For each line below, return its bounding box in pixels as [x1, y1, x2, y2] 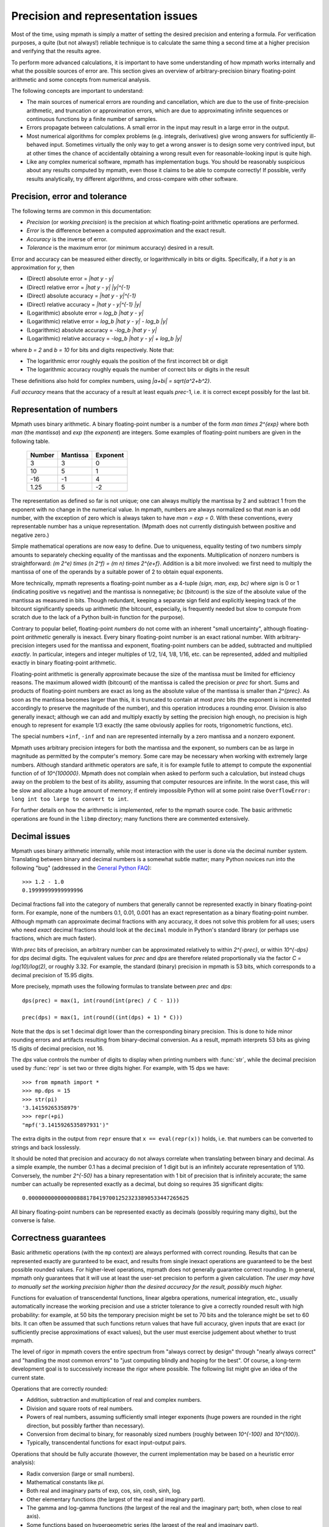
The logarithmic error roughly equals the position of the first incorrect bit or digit [26, 357, 228, 365]
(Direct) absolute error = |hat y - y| [26, 275, 114, 282]
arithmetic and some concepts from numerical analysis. [11, 76, 151, 83]
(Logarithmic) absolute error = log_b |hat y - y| [26, 309, 144, 316]
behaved [26, 141, 49, 148]
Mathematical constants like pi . [26, 1478, 105, 1485]
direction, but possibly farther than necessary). [26, 1422, 145, 1429]
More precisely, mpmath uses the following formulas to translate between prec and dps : [11, 983, 233, 990]
